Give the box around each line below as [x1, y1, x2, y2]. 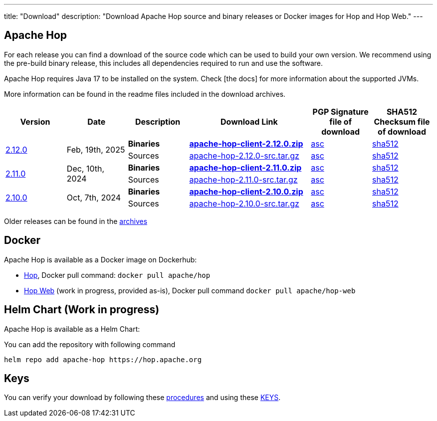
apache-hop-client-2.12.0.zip [189, 138, 303, 149]
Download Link [220, 116, 278, 127]
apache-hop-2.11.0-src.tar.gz [189, 174, 298, 185]
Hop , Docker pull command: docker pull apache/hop [24, 270, 211, 279]
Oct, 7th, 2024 [66, 192, 121, 203]
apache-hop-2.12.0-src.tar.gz [189, 150, 299, 161]
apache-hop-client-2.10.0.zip [189, 186, 303, 197]
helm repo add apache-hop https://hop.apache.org [4, 355, 202, 364]
